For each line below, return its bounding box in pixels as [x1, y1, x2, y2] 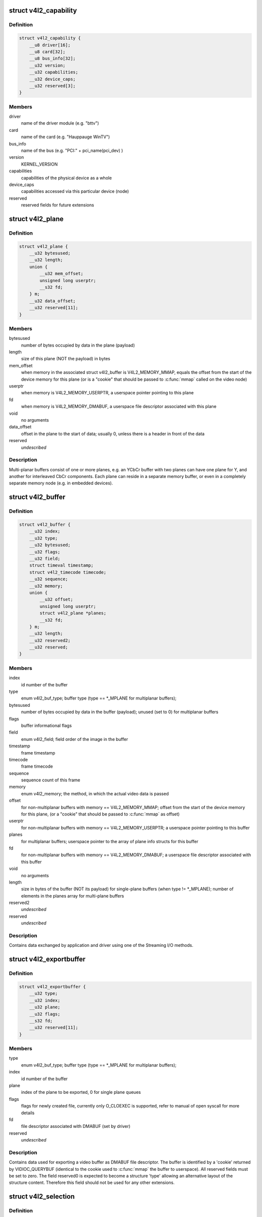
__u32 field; [29, 556, 61, 561]
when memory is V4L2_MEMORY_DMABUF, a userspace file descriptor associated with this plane [21, 404, 217, 409]
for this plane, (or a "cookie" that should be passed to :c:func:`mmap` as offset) [21, 811, 180, 817]
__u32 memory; [29, 583, 63, 589]
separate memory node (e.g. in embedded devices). [9, 480, 114, 486]
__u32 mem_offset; [39, 271, 83, 277]
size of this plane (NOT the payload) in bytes [21, 356, 111, 362]
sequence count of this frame [21, 777, 81, 783]
